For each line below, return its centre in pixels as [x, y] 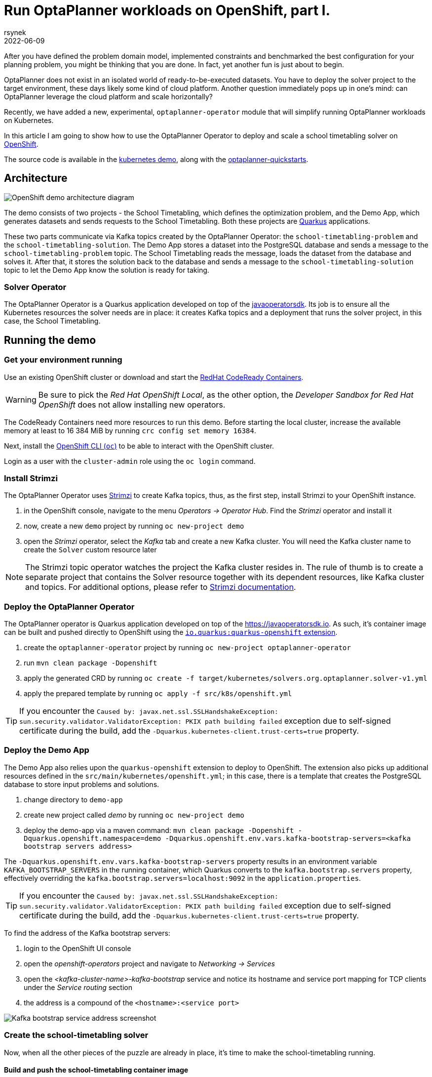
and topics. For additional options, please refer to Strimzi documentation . [161, 587]
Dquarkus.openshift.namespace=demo [93, 838]
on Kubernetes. [29, 120]
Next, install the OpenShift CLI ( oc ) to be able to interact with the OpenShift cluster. [139, 446]
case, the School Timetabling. [52, 321]
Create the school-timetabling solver [76, 1035]
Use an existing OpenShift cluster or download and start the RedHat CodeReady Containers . [154, 377]
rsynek [15, 32]
